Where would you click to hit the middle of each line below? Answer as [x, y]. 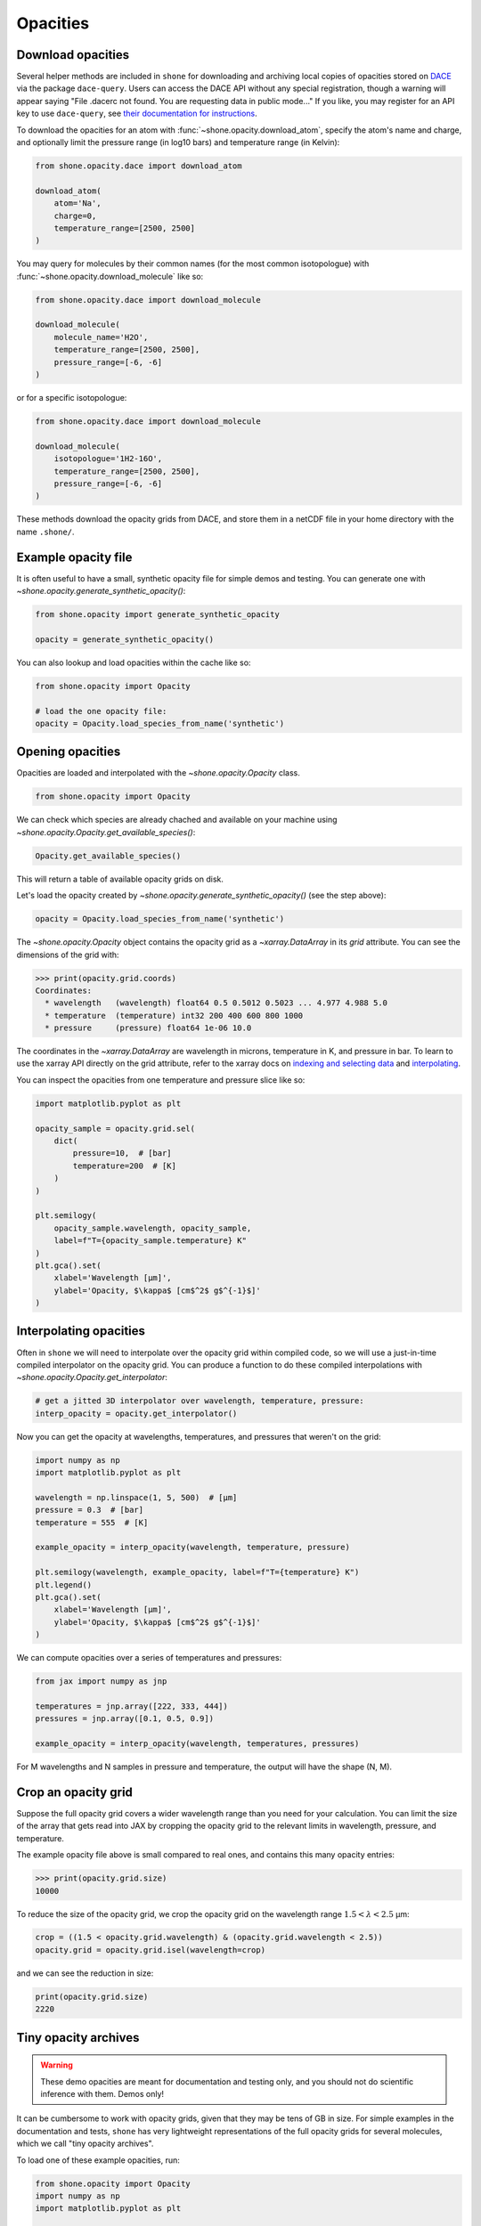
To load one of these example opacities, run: [98, 2160]
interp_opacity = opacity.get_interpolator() [136, 1413]
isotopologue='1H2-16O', [108, 459]
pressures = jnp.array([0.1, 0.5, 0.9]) [124, 1719]
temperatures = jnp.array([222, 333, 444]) [132, 1706]
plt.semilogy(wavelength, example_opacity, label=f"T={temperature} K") [197, 1572]
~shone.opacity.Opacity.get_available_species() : [106, 832]
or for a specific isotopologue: [72, 398]
